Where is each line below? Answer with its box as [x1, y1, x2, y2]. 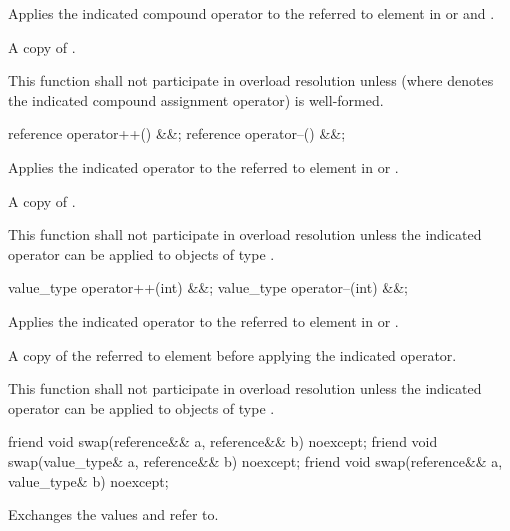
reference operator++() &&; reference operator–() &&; [8, 123, 346, 144]
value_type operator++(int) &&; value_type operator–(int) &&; [8, 277, 408, 298]
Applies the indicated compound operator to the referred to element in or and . [8, 3, 495, 23]
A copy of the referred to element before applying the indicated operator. [8, 344, 457, 365]
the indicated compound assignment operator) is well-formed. [8, 89, 384, 110]
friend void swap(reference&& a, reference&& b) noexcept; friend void [8, 431, 438, 452]
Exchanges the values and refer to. [8, 504, 219, 525]
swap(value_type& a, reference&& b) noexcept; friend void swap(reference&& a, [8, 450, 503, 471]
